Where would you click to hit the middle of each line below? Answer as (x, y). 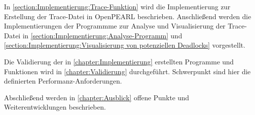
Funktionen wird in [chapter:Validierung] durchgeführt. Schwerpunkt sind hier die (127, 71)
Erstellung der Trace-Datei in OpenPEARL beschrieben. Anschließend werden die (127, 16)
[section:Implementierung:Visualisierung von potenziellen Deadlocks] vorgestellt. (125, 45)
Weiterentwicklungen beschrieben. (55, 107)
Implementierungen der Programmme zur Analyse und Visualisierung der (115, 26)
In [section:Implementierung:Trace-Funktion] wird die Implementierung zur (117, 6)
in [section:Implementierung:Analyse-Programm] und (102, 35)
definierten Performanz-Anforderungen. (63, 81)
